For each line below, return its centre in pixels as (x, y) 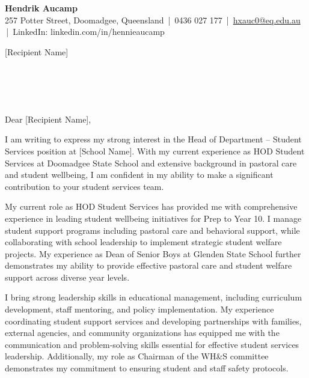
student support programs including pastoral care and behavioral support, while (152, 230)
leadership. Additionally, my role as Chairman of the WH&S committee (137, 356)
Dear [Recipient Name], (48, 119)
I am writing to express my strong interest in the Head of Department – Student (153, 139)
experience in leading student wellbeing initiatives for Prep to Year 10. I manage (153, 218)
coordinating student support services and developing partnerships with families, (153, 321)
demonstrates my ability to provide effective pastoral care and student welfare (148, 265)
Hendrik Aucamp (41, 8)
